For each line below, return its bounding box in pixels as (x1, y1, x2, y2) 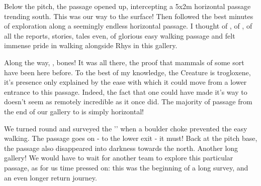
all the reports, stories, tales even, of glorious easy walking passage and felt (4, 30, 235, 41)
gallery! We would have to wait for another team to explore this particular (4, 152, 233, 163)
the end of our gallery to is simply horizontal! (4, 106, 144, 116)
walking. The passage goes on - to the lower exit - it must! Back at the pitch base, (4, 133, 257, 143)
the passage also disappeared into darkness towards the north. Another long (4, 142, 238, 153)
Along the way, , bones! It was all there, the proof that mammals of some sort (4, 57, 244, 67)
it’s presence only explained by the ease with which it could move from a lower (4, 77, 247, 87)
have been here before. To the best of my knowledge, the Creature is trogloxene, (4, 67, 251, 77)
